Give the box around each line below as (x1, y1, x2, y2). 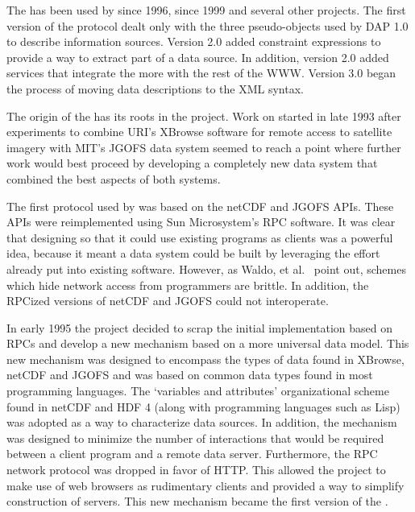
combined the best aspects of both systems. (6, 170, 221, 187)
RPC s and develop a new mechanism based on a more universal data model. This (6, 335, 409, 352)
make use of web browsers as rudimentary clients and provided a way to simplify (6, 477, 405, 493)
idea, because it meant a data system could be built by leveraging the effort (6, 245, 380, 262)
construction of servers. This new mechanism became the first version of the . (6, 493, 388, 510)
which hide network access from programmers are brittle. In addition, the (6, 276, 369, 293)
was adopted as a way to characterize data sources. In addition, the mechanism (6, 414, 397, 431)
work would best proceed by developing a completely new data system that (6, 155, 378, 171)
